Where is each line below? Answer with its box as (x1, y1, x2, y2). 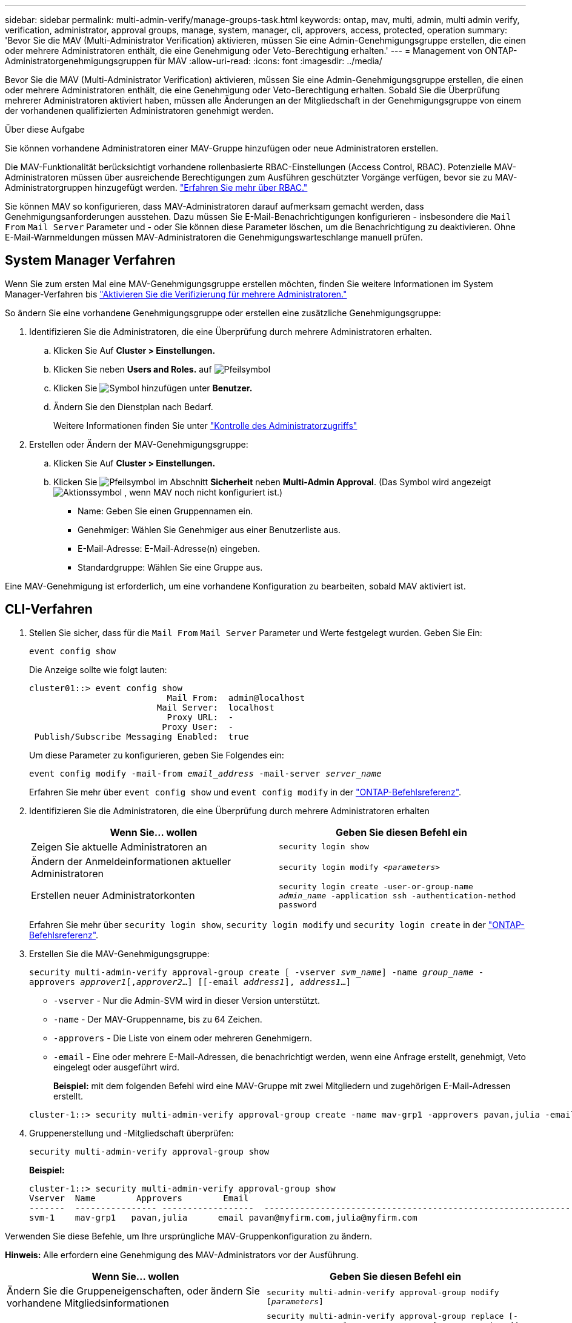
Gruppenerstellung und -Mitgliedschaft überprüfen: (29, 1127, 234, 1138)
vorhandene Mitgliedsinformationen (7, 1296, 169, 1309)
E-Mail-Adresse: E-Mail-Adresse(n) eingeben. (78, 543, 260, 554)
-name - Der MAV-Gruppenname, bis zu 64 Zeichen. (53, 1013, 262, 1024)
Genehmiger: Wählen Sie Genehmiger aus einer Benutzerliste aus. (78, 524, 341, 535)
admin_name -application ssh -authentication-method (279, 890, 516, 900)
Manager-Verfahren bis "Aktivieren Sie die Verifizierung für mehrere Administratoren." (5, 288, 347, 299)
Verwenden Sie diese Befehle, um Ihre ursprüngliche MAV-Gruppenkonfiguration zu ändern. (5, 1230, 373, 1241)
